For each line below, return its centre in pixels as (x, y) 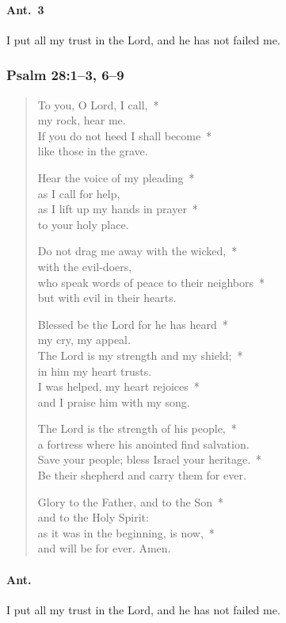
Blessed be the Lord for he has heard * (133, 324)
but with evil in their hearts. (107, 298)
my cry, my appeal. (84, 340)
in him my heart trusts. (95, 371)
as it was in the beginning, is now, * (126, 532)
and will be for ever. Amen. (104, 548)
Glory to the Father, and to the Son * (130, 501)
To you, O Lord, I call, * (98, 104)
